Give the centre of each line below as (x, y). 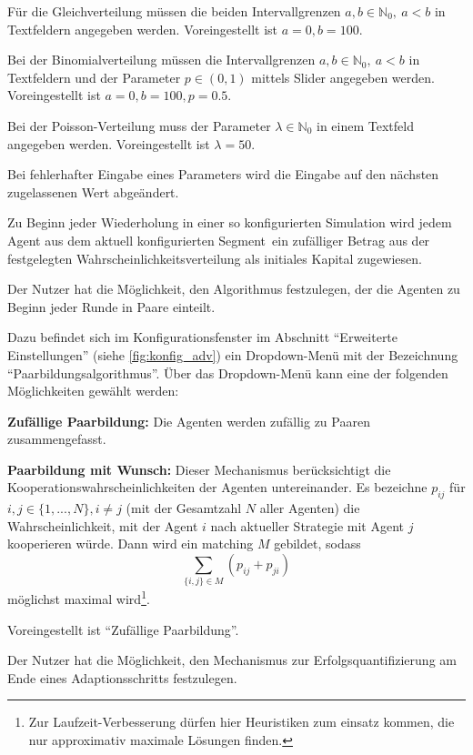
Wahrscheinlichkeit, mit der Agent (103, 525)
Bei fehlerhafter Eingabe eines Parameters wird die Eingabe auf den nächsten (223, 174)
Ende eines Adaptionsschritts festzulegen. (122, 677)
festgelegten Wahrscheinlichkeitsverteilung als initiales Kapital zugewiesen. (215, 258)
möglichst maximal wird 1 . (79, 598)
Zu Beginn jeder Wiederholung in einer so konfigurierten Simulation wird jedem (230, 222)
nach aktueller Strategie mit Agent (307, 525)
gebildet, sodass (317, 544)
